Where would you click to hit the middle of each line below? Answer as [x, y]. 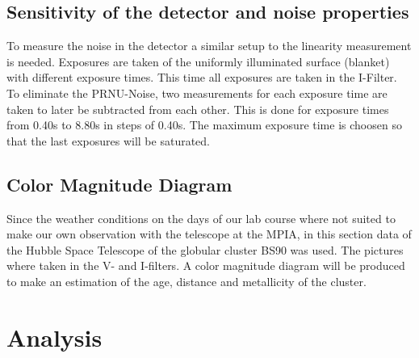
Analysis [54, 337]
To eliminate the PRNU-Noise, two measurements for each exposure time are [197, 93]
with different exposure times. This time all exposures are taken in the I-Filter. [202, 77]
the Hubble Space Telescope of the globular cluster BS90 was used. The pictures [205, 249]
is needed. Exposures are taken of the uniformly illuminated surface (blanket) [198, 61]
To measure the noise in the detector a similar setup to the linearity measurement [209, 46]
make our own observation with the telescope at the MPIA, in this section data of [209, 234]
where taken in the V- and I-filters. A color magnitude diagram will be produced [206, 265]
